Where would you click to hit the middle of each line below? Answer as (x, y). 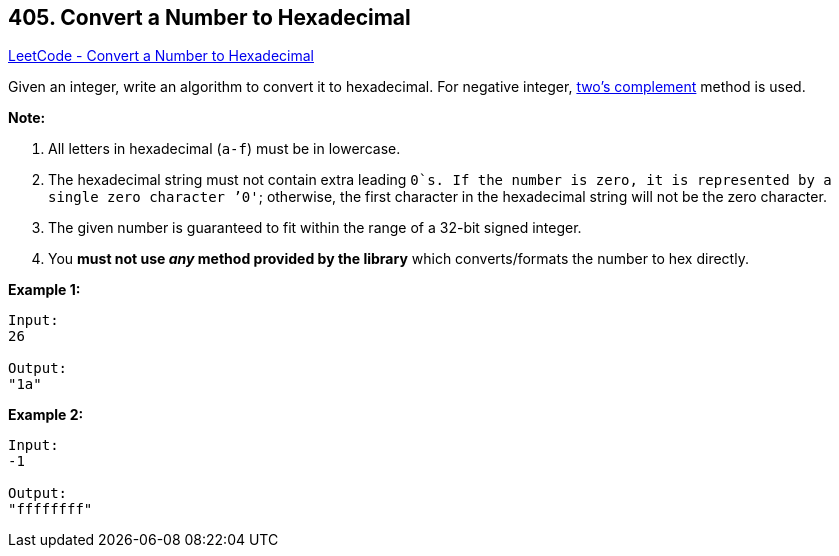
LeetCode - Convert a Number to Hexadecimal (161, 56)
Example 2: (46, 415)
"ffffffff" (50, 509)
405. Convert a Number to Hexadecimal (209, 17)
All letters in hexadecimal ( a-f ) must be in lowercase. (224, 149)
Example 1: (44, 290)
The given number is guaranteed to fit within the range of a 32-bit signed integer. (315, 228)
